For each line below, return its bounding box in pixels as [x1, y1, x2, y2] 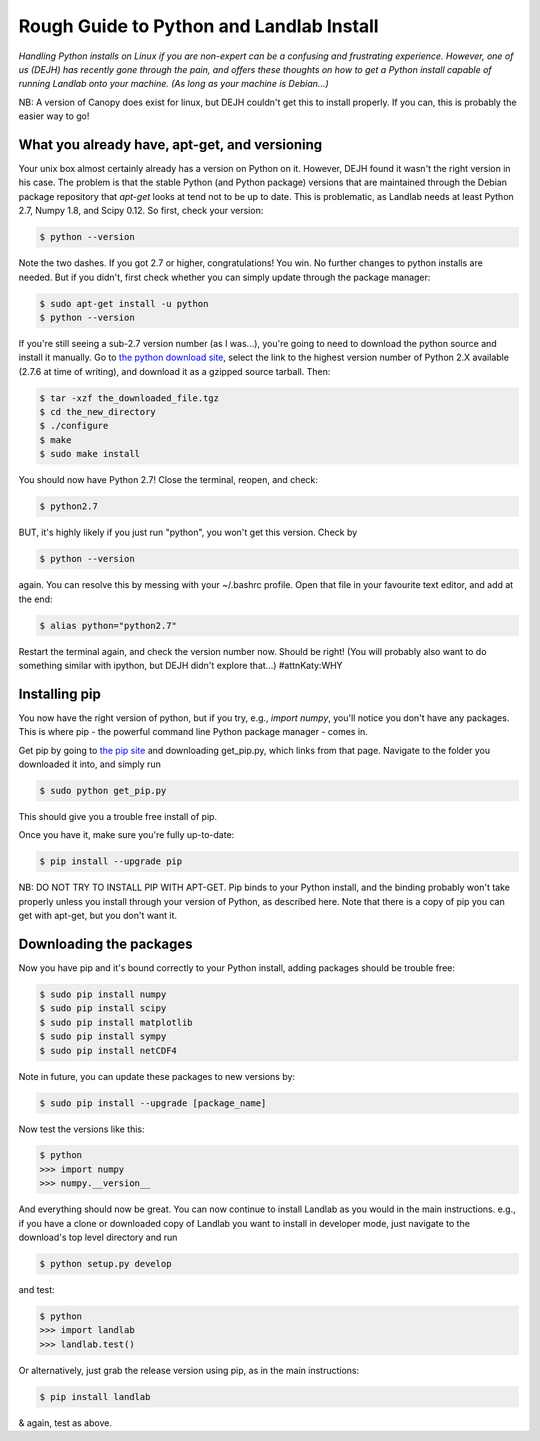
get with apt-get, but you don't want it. [18, 910, 178, 922]
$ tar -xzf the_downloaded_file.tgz [39, 392, 220, 404]
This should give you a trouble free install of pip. [18, 810, 218, 822]
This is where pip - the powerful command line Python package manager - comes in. [18, 726, 369, 738]
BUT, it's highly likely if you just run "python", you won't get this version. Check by [18, 526, 358, 539]
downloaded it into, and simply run [18, 758, 162, 770]
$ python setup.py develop [39, 1258, 172, 1270]
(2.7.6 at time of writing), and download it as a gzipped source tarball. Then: [18, 365, 331, 377]
